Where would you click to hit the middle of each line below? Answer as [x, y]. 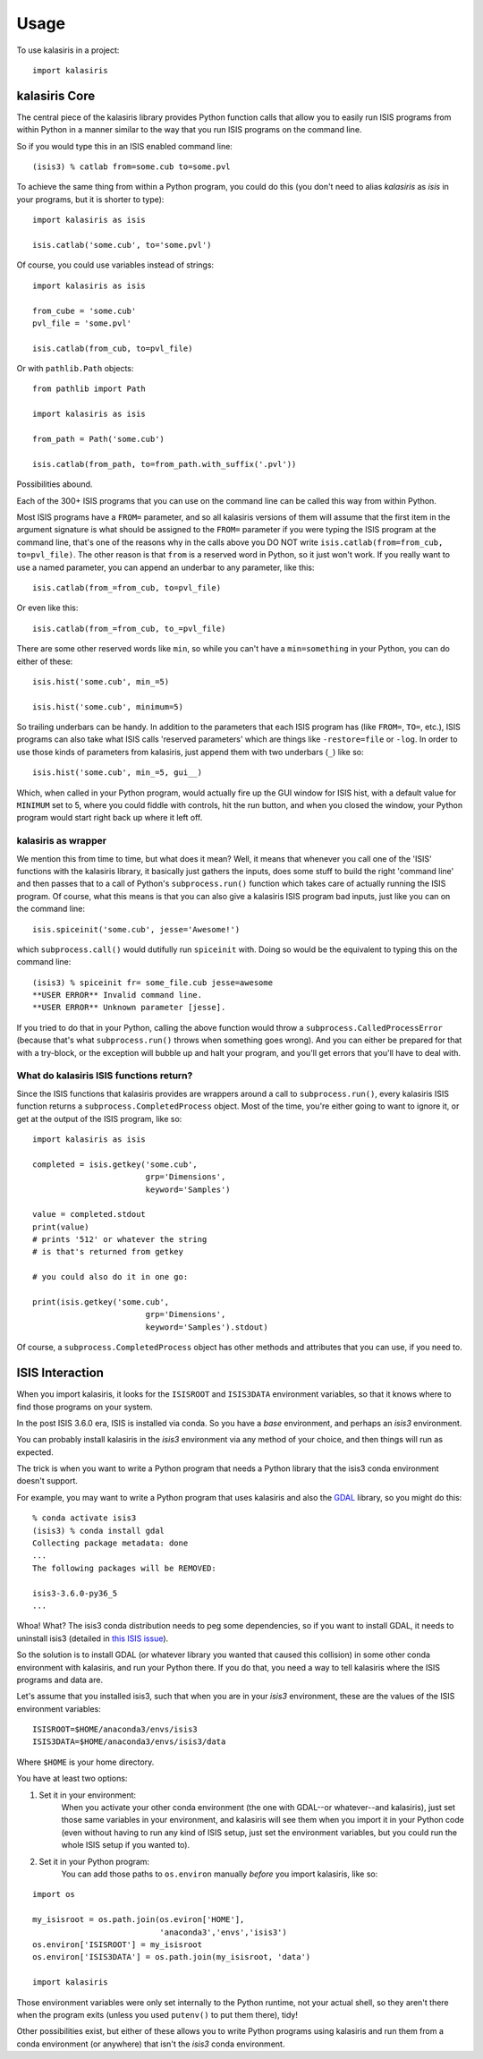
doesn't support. [47, 1481]
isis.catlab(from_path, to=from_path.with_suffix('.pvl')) [165, 464]
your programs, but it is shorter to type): [90, 199]
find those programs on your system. [85, 1407]
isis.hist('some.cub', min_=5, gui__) [118, 773]
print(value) [61, 1227]
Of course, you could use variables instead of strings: [115, 265]
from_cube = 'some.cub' [85, 311]
